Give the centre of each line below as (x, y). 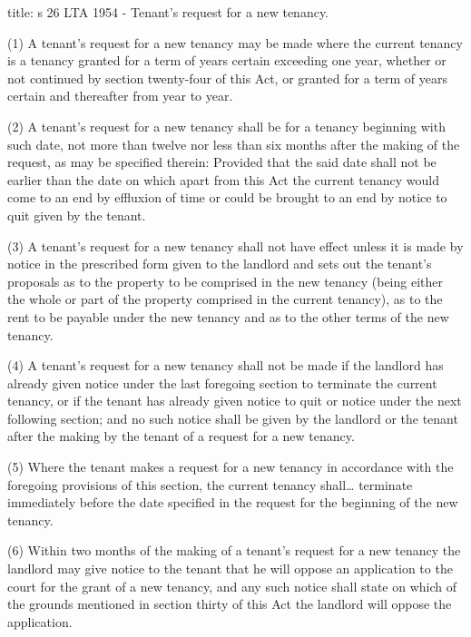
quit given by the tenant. (77, 215)
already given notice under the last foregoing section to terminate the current (222, 382)
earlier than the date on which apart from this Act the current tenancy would (223, 179)
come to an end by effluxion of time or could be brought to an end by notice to (227, 197)
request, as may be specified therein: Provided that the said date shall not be (222, 162)
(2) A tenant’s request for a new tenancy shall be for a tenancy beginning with (226, 126)
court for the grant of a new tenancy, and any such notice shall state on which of (232, 586)
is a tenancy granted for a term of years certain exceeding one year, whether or (227, 60)
